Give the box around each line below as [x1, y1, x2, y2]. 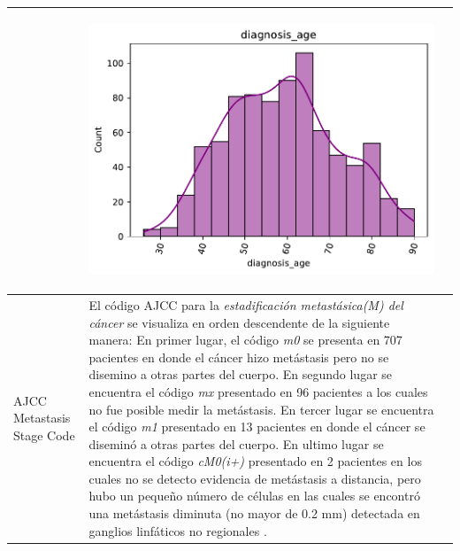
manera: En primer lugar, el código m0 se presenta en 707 [88, 330, 402, 349]
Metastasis [13, 408, 71, 427]
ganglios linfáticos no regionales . [88, 521, 267, 539]
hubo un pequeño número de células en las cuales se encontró [88, 486, 420, 505]
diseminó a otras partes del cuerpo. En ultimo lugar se [88, 434, 384, 453]
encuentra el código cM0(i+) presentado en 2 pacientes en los [88, 452, 422, 470]
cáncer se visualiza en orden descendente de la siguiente [88, 313, 390, 331]
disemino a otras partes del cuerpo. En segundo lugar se [88, 365, 393, 384]
